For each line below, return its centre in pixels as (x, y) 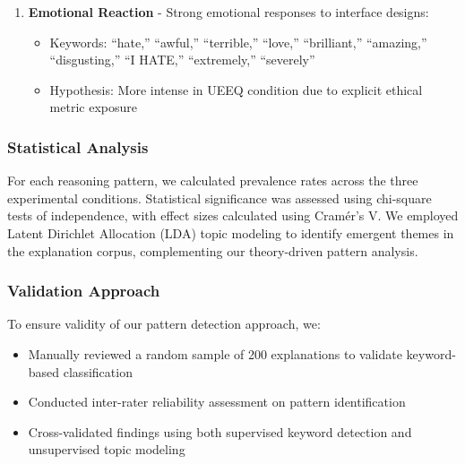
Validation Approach (84, 291)
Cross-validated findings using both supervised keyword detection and (220, 431)
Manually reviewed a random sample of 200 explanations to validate (215, 353)
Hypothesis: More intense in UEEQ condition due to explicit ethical (236, 89)
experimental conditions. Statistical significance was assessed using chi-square (220, 198)
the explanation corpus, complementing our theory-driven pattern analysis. (213, 250)
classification (98, 371)
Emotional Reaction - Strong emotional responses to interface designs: (228, 12)
